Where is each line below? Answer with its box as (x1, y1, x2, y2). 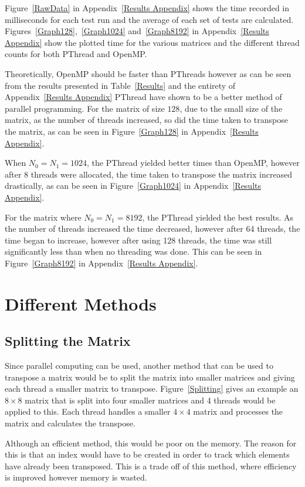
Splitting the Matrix (5, 332, 131, 350)
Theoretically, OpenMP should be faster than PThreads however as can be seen (5, 67, 292, 79)
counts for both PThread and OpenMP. (5, 48, 147, 60)
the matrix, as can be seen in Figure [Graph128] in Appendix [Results (5, 125, 259, 137)
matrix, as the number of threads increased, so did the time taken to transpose (5, 114, 288, 126)
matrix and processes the (193, 405, 283, 418)
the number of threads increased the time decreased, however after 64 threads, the (5, 222, 300, 235)
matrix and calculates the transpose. (5, 417, 135, 429)
